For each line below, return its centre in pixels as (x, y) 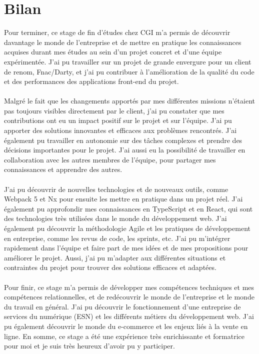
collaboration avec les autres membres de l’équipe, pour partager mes (110, 159)
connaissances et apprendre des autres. (63, 169)
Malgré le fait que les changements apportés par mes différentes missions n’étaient (129, 101)
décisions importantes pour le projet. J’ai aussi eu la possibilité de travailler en (125, 150)
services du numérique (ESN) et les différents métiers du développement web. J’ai (129, 316)
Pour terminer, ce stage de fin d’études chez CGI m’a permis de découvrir (117, 32)
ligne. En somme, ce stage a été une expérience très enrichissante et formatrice (124, 336)
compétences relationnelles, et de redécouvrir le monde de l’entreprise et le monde (129, 297)
